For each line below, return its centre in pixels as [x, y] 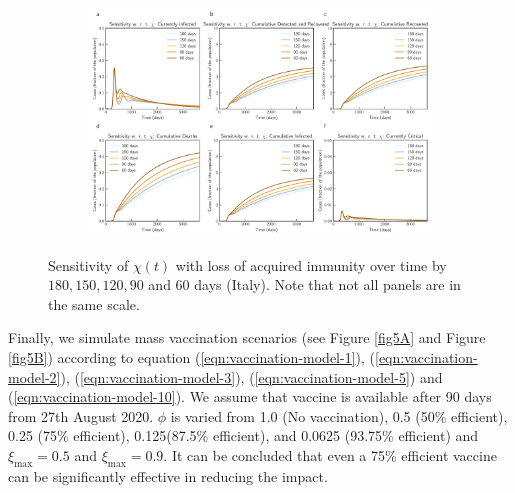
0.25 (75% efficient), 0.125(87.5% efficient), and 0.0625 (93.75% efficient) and [243, 435]
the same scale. [94, 303]
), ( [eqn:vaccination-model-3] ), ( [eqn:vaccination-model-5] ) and [251, 376]
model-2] [34, 376]
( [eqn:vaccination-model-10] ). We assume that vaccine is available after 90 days [250, 396]
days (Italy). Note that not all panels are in [327, 284]
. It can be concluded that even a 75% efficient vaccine [330, 455]
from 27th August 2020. [81, 415]
